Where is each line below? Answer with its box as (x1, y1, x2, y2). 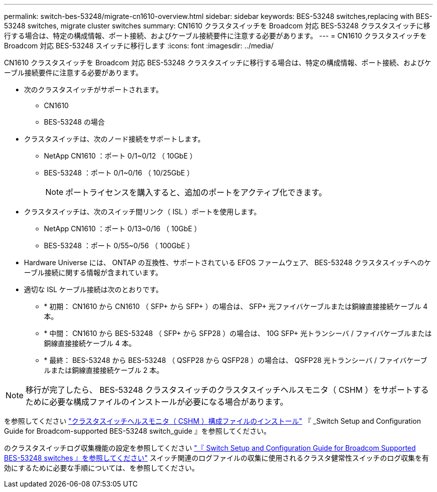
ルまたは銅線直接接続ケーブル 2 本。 (44, 366, 164, 374)
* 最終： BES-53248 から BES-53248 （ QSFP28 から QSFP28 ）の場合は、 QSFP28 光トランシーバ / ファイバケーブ (44, 356, 428, 364)
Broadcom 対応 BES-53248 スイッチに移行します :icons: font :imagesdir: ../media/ (4, 41, 274, 50)
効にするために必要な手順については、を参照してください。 (4, 464, 199, 472)
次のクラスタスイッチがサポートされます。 (24, 85, 163, 94)
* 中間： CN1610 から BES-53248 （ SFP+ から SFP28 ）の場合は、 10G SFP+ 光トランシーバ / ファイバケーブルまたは (44, 329, 432, 337)
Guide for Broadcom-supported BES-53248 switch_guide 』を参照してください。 (4, 427, 271, 435)
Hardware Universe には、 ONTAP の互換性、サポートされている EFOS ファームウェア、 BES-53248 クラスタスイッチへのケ (24, 258, 432, 267)
